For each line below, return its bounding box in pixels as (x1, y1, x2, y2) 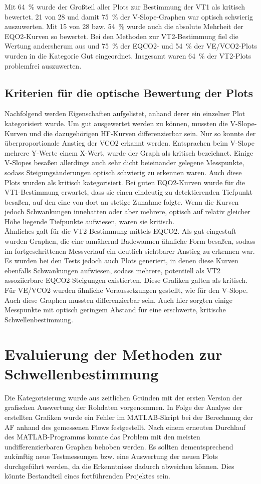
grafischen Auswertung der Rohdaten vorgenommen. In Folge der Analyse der (5, 402, 242, 412)
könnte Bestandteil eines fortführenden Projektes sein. (5, 470, 171, 481)
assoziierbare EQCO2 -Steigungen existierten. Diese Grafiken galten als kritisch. (5, 275, 247, 285)
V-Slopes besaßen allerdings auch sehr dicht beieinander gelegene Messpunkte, (5, 157, 244, 168)
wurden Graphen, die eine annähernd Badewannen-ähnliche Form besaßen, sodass (5, 236, 255, 246)
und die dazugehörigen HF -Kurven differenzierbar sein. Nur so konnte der (29, 128, 256, 138)
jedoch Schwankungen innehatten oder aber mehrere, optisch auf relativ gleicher (5, 206, 250, 217)
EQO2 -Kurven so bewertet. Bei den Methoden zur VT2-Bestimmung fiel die (5, 31, 238, 41)
